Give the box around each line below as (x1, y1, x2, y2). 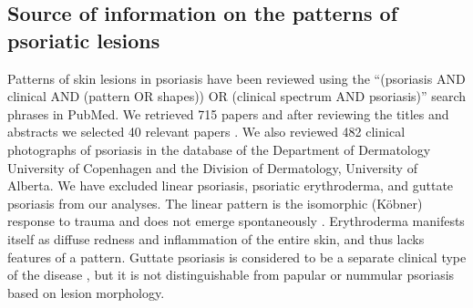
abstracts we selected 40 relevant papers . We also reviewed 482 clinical (7, 122, 406, 141)
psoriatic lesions (7, 26, 160, 54)
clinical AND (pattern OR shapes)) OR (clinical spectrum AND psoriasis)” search (7, 87, 467, 106)
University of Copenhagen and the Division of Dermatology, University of (7, 158, 417, 177)
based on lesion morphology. (7, 282, 165, 302)
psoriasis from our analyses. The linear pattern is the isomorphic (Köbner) (7, 193, 423, 212)
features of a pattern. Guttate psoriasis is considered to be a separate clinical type (7, 247, 467, 266)
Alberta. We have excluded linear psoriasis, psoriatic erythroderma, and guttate (7, 176, 454, 195)
